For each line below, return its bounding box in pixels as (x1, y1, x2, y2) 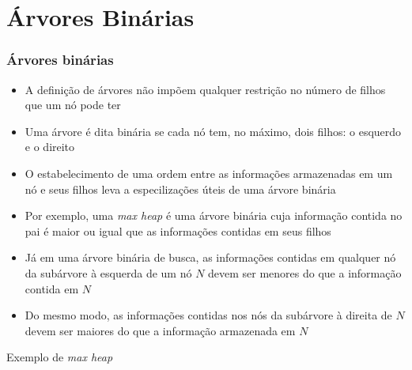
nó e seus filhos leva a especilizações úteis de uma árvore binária (25, 180, 336, 197)
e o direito (25, 138, 75, 155)
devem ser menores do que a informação (208, 264, 402, 281)
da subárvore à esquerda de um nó (25, 264, 192, 281)
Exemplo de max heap (6, 349, 113, 365)
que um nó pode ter (25, 96, 121, 113)
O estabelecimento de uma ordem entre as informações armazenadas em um (25, 164, 393, 181)
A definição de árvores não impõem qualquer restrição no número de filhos (25, 81, 386, 97)
